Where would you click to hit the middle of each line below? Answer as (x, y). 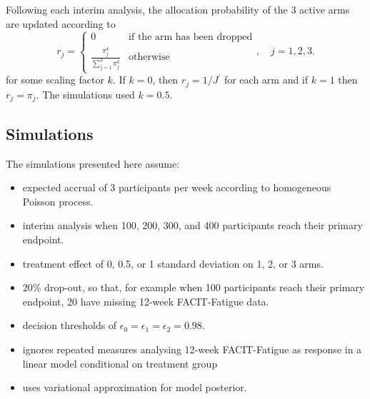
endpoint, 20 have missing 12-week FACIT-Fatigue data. (146, 301)
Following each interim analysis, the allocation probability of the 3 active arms (178, 9)
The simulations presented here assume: (93, 163)
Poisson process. (58, 201)
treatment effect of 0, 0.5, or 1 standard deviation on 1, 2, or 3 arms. (173, 263)
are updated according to (61, 23)
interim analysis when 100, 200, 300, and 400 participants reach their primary (192, 225)
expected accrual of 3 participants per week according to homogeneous (177, 187)
